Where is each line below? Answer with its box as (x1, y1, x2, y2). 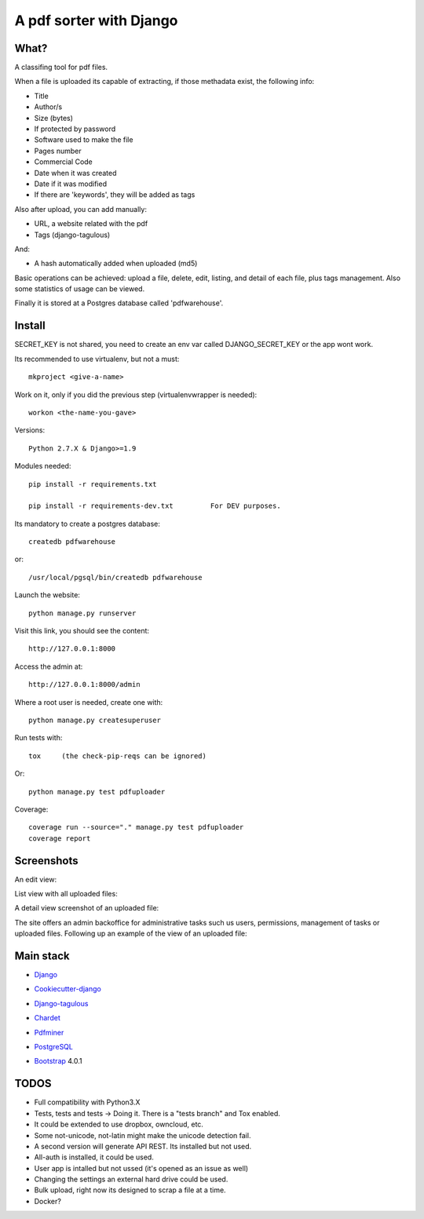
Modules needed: (14, 462, 71, 471)
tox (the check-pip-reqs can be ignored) (28, 751, 207, 761)
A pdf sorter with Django (14, 12, 178, 29)
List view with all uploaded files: (14, 889, 118, 899)
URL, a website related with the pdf (34, 219, 148, 228)
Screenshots (14, 854, 79, 867)
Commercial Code (34, 157, 93, 166)
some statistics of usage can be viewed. (14, 284, 145, 294)
